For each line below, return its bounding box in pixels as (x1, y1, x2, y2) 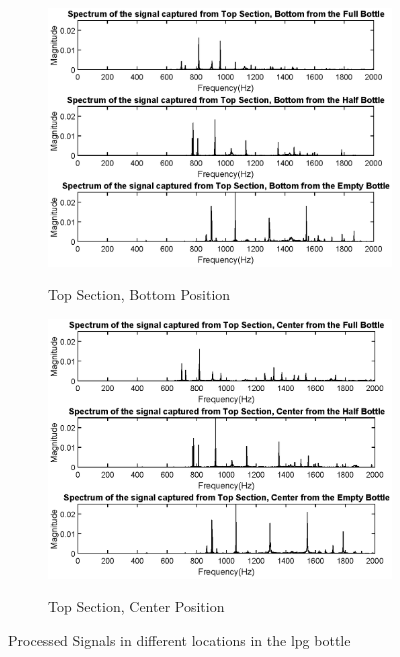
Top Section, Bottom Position (48, 284, 231, 305)
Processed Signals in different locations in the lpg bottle (8, 629, 351, 650)
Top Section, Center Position (48, 596, 225, 617)
